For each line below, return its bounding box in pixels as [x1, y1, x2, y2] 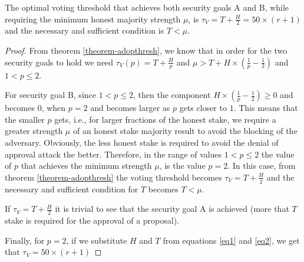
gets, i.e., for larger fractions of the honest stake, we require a [54, 113, 276, 125]
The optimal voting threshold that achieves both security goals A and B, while [5, 1, 289, 13]
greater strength [5, 125, 63, 137]
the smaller [5, 113, 45, 125]
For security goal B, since [5, 89, 96, 101]
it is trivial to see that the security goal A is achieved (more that [55, 202, 289, 215]
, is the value [159, 159, 206, 172]
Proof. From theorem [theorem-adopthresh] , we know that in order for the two [5, 44, 288, 57]
